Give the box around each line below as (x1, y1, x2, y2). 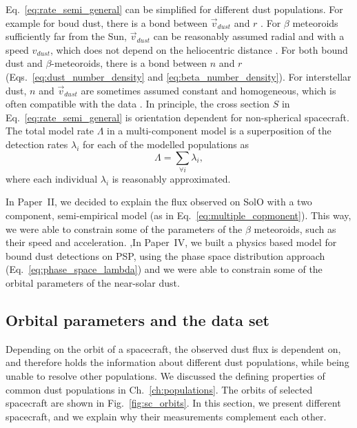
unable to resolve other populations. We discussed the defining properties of (6, 369, 325, 383)
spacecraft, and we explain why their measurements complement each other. (6, 409, 327, 423)
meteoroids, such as (254, 221, 336, 236)
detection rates (6, 136, 68, 151)
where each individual (6, 171, 98, 185)
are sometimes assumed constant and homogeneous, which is (81, 83, 336, 97)
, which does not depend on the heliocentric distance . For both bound (50, 42, 348, 57)
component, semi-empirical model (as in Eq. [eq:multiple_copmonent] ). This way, (6, 208, 351, 223)
